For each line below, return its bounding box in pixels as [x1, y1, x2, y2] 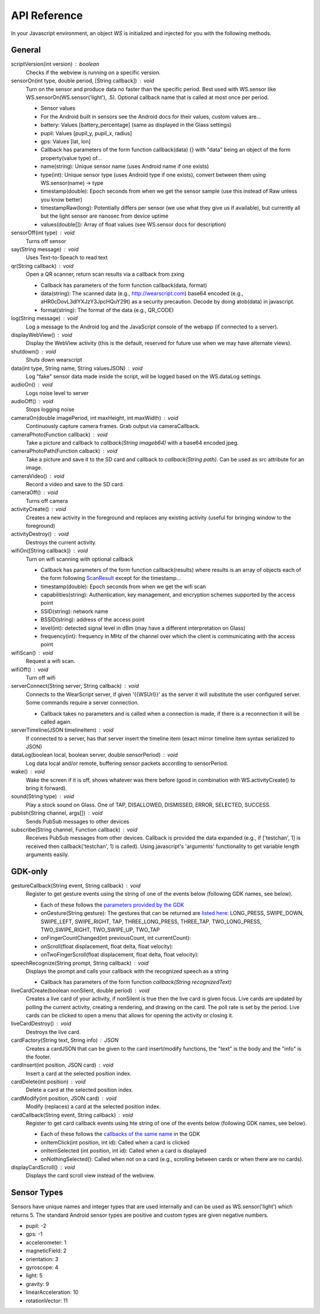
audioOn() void [11, 381, 53, 388]
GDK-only [11, 866, 48, 876]
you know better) [40, 196, 82, 203]
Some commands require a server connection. [25, 699, 139, 706]
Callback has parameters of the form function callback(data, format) [40, 282, 207, 289]
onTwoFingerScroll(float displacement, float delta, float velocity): [40, 951, 199, 958]
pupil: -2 [25, 1222, 47, 1230]
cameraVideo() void [11, 472, 65, 480]
